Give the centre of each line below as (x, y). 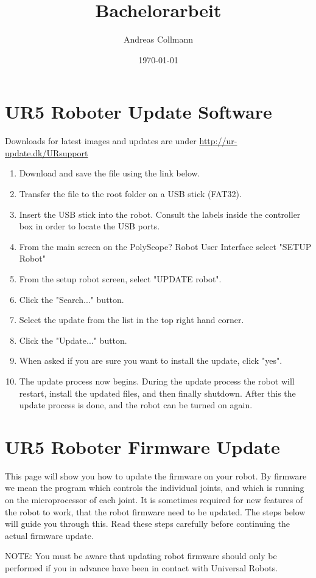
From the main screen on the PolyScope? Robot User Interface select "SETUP (165, 246)
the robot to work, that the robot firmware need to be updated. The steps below (155, 511)
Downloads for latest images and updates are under (101, 141)
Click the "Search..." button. (72, 299)
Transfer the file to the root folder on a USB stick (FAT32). (130, 194)
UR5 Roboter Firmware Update (142, 446)
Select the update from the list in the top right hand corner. (132, 320)
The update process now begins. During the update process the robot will (157, 381)
